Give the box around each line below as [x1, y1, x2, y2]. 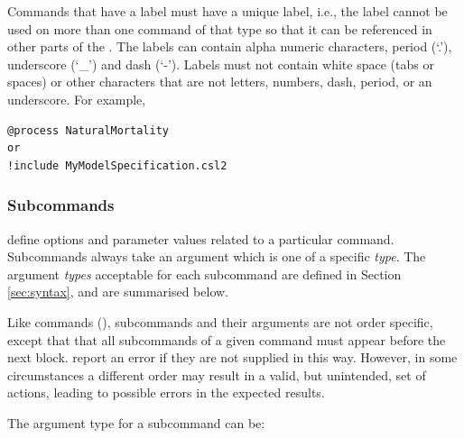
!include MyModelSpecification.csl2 [7, 159, 227, 172]
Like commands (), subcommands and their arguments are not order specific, [7, 312, 433, 331]
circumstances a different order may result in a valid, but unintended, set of [7, 365, 426, 384]
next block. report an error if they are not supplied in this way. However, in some [7, 348, 458, 367]
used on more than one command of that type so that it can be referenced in [7, 19, 432, 38]
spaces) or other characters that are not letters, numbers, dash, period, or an [7, 72, 432, 91]
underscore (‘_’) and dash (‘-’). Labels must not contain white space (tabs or [7, 54, 434, 73]
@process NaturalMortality [7, 123, 169, 137]
